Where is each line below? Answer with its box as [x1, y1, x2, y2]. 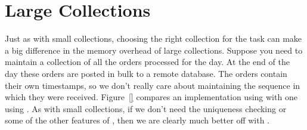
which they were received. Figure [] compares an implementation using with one [5, 91, 297, 103]
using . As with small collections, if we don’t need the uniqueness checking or [5, 102, 287, 114]
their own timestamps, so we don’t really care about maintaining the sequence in [5, 79, 300, 91]
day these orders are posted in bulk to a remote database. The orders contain [5, 67, 287, 79]
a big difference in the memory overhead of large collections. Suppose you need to [5, 44, 303, 56]
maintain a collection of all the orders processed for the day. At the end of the [5, 55, 290, 68]
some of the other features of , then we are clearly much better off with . [5, 114, 270, 126]
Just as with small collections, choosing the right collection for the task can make [5, 32, 302, 45]
